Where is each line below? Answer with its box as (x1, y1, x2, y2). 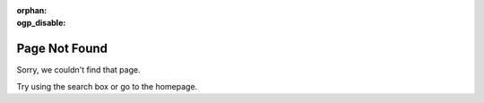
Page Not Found (16, 41, 108, 56)
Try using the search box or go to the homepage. (16, 81, 198, 91)
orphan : (16, 5, 48, 15)
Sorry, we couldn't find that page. (16, 64, 141, 75)
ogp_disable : (16, 18, 66, 29)
